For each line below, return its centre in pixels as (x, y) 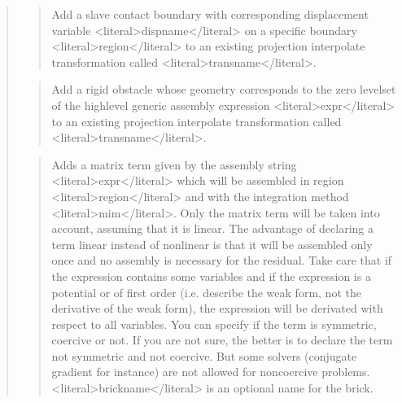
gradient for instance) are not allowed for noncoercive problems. (211, 372)
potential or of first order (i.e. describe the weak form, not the (206, 292)
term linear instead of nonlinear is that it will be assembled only (212, 244)
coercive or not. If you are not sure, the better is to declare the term (222, 340)
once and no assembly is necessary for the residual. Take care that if (222, 260)
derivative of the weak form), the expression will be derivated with (217, 308)
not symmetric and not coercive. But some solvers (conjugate (204, 355)
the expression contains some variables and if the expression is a (211, 276)
